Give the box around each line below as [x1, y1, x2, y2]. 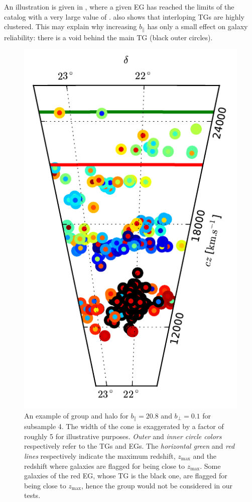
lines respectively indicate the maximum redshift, [24, 450, 176, 461]
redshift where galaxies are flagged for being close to [24, 460, 185, 471]
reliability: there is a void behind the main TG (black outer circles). [4, 32, 213, 42]
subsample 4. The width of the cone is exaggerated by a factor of [24, 421, 224, 432]
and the [193, 450, 217, 461]
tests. [24, 490, 41, 500]
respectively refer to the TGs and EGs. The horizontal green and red [24, 441, 235, 451]
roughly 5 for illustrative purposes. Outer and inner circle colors [24, 431, 222, 441]
